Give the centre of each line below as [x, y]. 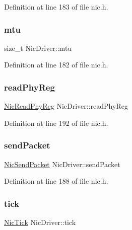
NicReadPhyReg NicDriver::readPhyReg [66, 106]
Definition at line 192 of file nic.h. [56, 123]
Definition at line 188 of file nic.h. [56, 181]
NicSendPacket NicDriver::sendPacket [62, 164]
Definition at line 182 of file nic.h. [56, 65]
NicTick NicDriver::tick [40, 222]
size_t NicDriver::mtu [38, 48]
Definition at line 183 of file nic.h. [56, 7]
